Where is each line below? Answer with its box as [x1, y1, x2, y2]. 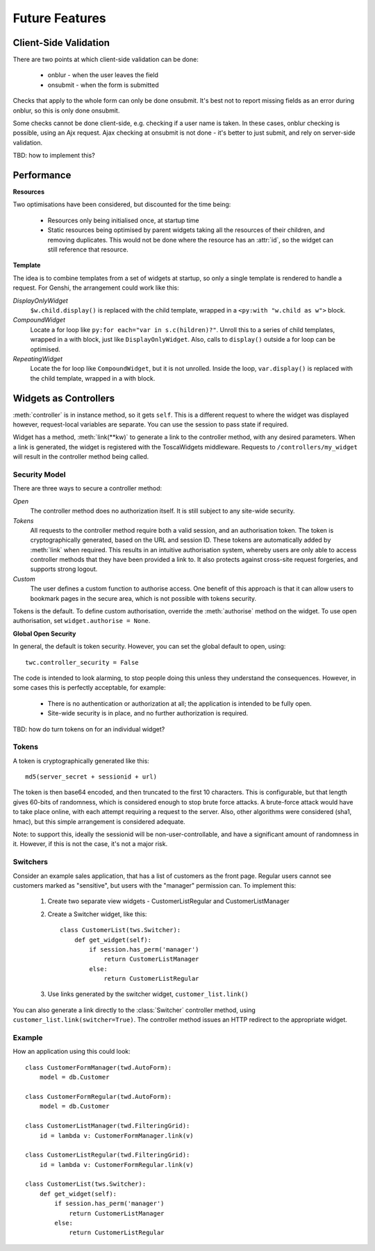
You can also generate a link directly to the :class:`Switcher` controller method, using [12, 1006, 256, 1014]
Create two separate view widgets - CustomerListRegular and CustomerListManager [47, 897, 290, 906]
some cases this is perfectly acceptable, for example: [12, 684, 166, 692]
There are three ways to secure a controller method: [12, 484, 162, 492]
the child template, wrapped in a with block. [30, 374, 156, 382]
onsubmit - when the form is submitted [47, 81, 159, 89]
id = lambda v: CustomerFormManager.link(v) [39, 1132, 194, 1139]
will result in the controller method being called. [12, 452, 149, 461]
